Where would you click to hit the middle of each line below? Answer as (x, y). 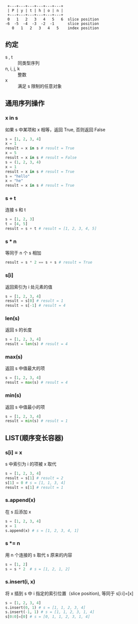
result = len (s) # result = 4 (37, 344)
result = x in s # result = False (41, 158)
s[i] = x (14, 452)
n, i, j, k (12, 69)
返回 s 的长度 (19, 330)
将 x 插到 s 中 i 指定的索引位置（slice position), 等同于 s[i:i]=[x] (69, 593)
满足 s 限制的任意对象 (40, 86)
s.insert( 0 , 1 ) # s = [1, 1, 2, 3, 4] (45, 607)
